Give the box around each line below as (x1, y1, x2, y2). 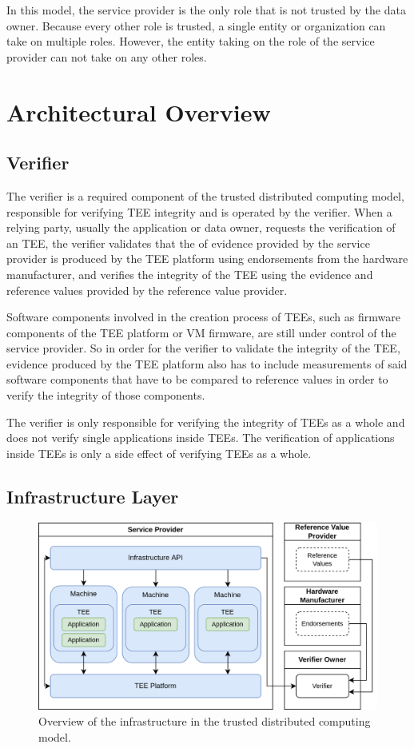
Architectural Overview (6, 95, 271, 128)
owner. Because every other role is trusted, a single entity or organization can (6, 17, 386, 34)
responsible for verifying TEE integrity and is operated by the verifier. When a (6, 203, 392, 220)
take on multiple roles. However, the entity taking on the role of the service (6, 33, 375, 50)
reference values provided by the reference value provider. (6, 281, 288, 298)
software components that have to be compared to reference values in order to (6, 371, 388, 388)
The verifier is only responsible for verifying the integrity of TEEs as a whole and (6, 413, 405, 430)
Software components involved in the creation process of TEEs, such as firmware (6, 308, 400, 325)
